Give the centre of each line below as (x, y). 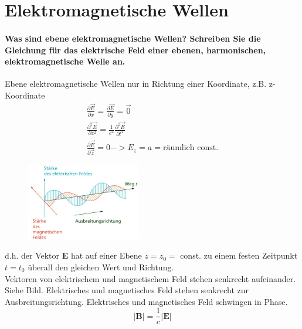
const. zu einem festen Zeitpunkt (239, 255)
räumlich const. (191, 148)
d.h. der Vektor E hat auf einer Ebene (73, 255)
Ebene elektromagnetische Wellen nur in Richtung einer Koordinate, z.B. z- (140, 84)
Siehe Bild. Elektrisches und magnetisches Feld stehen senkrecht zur (127, 290)
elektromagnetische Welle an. (65, 61)
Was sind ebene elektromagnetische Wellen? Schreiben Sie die (133, 38)
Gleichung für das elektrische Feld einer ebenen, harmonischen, (135, 50)
